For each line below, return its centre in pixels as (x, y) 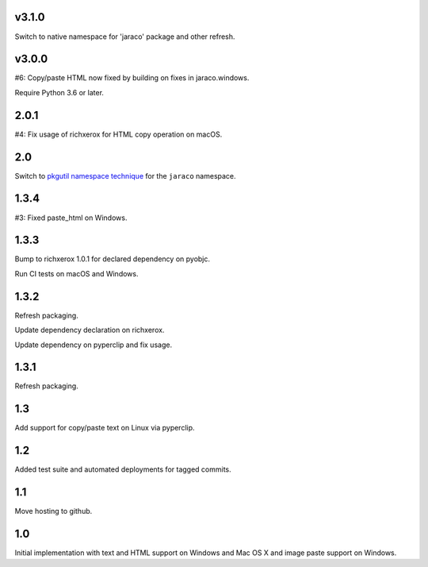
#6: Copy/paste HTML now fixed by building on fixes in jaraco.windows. (132, 78)
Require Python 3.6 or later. (59, 92)
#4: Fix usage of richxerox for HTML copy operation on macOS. (118, 134)
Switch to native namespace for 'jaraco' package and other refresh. (125, 37)
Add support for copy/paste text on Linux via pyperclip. (105, 428)
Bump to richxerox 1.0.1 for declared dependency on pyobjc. (112, 259)
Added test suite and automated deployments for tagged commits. (123, 469)
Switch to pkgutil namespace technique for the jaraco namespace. (126, 175)
